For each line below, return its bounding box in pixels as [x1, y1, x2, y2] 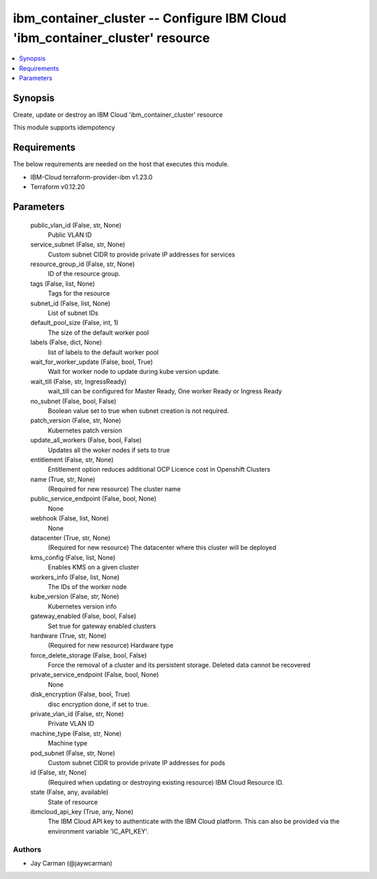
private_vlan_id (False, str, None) [30, 710, 124, 718]
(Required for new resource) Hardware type [47, 641, 174, 650]
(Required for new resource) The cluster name [47, 485, 182, 493]
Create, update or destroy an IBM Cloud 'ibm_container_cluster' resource [13, 110, 223, 119]
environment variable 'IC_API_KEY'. [47, 827, 149, 835]
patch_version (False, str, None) [30, 416, 121, 425]
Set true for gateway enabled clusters [47, 622, 156, 630]
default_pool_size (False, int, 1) [30, 319, 119, 327]
